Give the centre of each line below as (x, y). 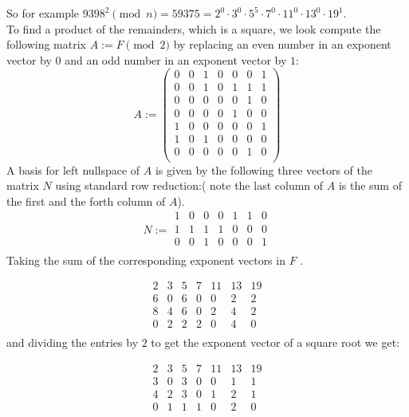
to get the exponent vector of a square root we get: (275, 342)
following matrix (47, 44)
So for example (43, 13)
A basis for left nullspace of (73, 169)
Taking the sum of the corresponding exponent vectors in (146, 260)
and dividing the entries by (73, 342)
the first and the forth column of (86, 201)
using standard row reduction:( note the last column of (189, 185)
